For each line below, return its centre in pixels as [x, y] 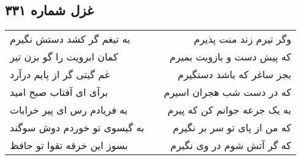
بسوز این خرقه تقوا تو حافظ [69, 145]
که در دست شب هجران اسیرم [227, 92]
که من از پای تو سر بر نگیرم [232, 128]
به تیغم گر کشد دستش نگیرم [70, 39]
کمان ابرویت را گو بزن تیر [64, 57]
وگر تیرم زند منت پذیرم [242, 39]
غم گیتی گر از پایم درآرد [60, 75]
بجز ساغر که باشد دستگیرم [234, 75]
